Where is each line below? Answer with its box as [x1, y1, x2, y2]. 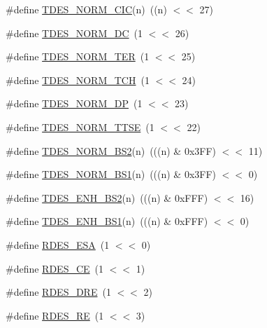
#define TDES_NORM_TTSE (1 [6, 119, 154, 134]
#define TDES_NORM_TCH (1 [6, 72, 150, 87]
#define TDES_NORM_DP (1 [6, 96, 143, 111]
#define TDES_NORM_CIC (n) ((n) [6, 2, 167, 16]
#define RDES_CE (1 [6, 261, 104, 275]
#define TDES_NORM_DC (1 [6, 25, 143, 40]
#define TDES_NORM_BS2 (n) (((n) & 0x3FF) [6, 143, 217, 158]
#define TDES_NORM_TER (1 [6, 49, 150, 64]
